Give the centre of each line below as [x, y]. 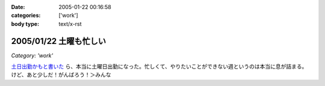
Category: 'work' [32, 55]
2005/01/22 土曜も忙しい [59, 41]
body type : [25, 23]
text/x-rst [70, 23]
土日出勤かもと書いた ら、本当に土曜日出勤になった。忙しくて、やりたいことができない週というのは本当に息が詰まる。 [159, 67]
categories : [26, 16]
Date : [18, 7]
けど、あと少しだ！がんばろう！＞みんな [61, 75]
